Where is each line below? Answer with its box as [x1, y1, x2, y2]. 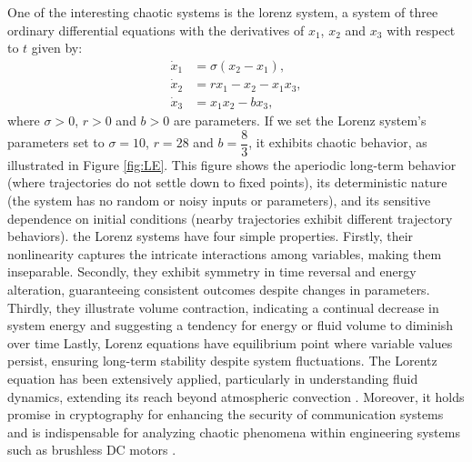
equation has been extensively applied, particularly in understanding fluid [7, 369, 418, 387]
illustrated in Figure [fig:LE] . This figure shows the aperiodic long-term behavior [7, 155, 457, 174]
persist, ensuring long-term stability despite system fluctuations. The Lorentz [7, 351, 437, 370]
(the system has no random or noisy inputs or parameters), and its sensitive [7, 191, 431, 210]
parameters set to [7, 133, 105, 152]
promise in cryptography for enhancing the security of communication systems [7, 405, 444, 424]
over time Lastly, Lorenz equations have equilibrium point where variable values [7, 333, 453, 352]
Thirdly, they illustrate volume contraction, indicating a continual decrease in [7, 297, 439, 316]
